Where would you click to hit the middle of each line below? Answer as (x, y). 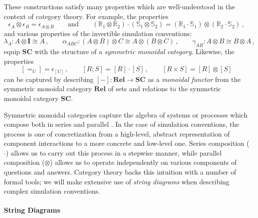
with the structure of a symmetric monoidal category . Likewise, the (134, 51)
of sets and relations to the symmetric (164, 89)
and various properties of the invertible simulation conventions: (98, 33)
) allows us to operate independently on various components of (143, 162)
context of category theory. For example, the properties (86, 16)
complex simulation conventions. (52, 191)
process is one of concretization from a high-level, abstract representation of (117, 133)
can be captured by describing (49, 79)
